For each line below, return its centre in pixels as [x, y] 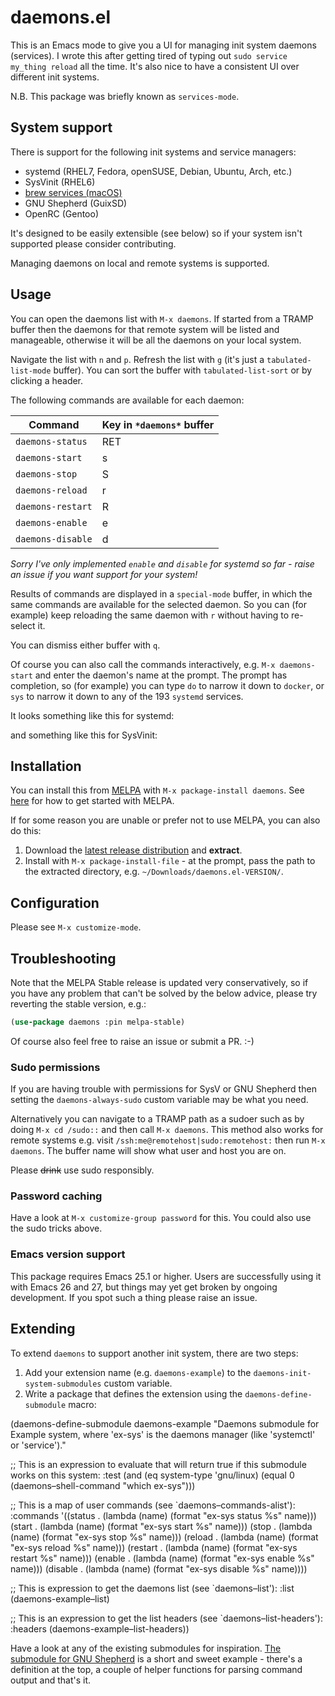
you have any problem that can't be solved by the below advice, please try [164, 993]
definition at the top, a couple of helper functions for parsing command [156, 1669]
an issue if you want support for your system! [104, 574]
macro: [82, 1404]
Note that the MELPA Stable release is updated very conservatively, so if [159, 982]
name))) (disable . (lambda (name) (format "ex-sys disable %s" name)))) [159, 1568]
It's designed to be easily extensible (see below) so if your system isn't [156, 233]
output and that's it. [51, 1680]
